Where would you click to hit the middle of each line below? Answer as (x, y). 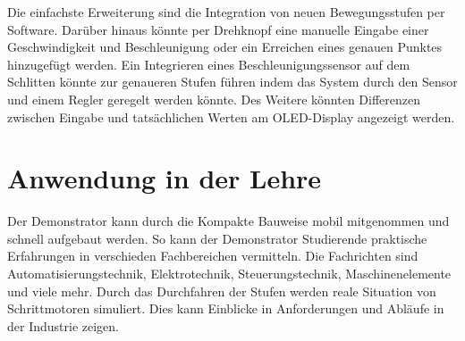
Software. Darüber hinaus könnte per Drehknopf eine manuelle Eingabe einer (218, 29)
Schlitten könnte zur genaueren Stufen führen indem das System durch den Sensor (232, 82)
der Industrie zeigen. (63, 325)
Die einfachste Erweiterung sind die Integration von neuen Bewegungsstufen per (226, 12)
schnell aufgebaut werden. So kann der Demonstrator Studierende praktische (217, 238)
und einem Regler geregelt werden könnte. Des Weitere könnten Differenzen (214, 99)
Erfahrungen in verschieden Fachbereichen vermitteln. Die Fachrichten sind (213, 256)
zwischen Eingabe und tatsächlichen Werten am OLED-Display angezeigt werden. (231, 116)
